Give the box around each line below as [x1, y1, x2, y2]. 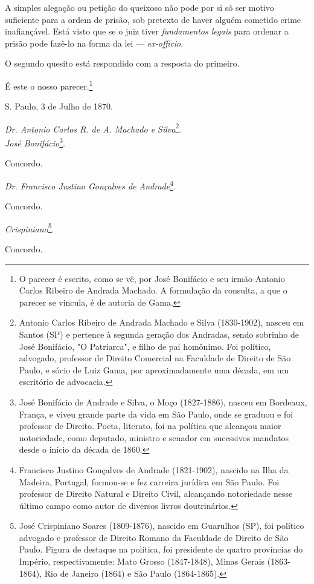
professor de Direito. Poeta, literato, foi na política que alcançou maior [19, 419, 281, 432]
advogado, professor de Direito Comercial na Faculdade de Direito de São [19, 352, 291, 364]
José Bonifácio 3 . [5, 135, 65, 149]
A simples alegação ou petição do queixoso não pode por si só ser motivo [5, 1, 274, 13]
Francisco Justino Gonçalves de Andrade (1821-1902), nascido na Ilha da [19, 463, 289, 476]
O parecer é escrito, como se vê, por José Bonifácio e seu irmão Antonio [19, 272, 285, 284]
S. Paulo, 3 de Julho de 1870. [5, 100, 113, 113]
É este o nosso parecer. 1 [5, 77, 93, 92]
